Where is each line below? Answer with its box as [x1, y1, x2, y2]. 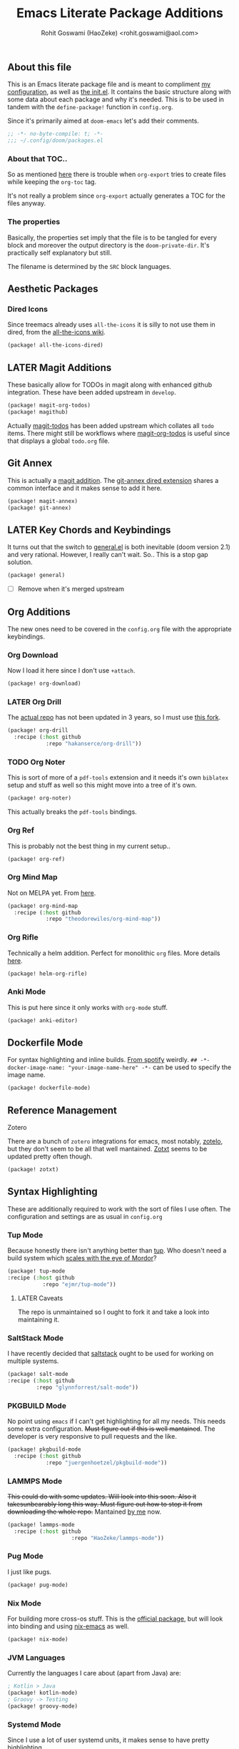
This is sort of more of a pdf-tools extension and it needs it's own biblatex [7, 773, 229, 782]
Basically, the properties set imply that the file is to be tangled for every [7, 233, 218, 242]
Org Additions [7, 606, 71, 618]
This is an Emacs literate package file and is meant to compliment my [7, 80, 211, 88]
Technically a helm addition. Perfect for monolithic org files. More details [7, 949, 220, 957]
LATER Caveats [17, 1293, 63, 1302]
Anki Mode [7, 986, 46, 996]
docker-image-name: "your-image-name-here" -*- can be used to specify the [7, 1063, 232, 1071]
